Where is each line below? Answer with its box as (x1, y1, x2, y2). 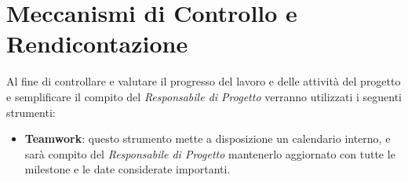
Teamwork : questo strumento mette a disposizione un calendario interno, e (24, 130, 391, 147)
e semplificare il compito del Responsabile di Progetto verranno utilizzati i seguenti (6, 88, 403, 104)
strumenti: (6, 104, 56, 120)
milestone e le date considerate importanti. (24, 161, 231, 177)
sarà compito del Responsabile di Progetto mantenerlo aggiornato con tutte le (24, 145, 395, 162)
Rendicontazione (6, 27, 188, 60)
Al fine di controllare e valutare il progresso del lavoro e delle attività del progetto (6, 73, 401, 89)
